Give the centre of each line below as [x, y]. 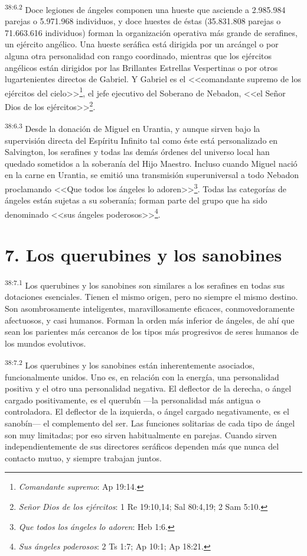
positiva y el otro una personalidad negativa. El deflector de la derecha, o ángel [148, 388]
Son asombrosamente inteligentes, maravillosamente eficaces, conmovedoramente [150, 308]
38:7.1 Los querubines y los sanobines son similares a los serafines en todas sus [145, 284]
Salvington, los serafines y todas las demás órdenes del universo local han [137, 152]
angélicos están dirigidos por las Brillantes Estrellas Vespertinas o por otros [141, 67]
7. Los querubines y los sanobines [143, 255]
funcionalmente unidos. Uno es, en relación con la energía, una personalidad [142, 376]
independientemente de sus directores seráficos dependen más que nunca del [142, 446]
